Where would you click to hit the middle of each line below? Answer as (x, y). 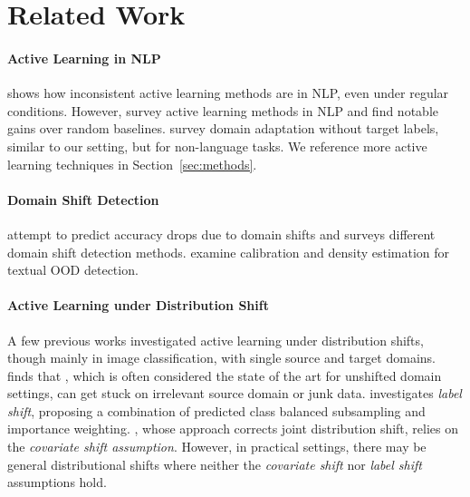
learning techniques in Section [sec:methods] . (132, 164)
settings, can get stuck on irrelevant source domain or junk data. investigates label (235, 393)
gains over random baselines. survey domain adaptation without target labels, (223, 128)
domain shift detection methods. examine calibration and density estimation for (229, 252)
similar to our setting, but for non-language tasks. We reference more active (217, 146)
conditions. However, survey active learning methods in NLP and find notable (223, 110)
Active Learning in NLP (84, 58)
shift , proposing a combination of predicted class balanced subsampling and (216, 410)
